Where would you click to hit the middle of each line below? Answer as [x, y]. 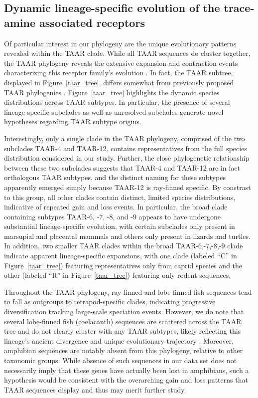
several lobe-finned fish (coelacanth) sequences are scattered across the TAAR [123, 321]
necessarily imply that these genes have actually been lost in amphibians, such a [127, 370]
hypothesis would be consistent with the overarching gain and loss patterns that [126, 380]
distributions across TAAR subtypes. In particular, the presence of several [117, 102]
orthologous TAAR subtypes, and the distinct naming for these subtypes [115, 177]
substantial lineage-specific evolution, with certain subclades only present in [120, 226]
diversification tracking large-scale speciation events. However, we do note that [124, 311]
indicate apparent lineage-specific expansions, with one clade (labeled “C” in [121, 256]
